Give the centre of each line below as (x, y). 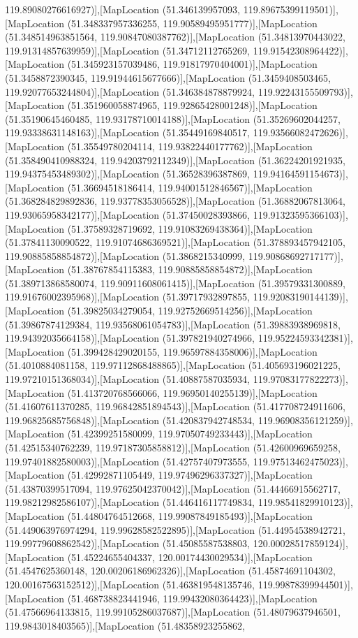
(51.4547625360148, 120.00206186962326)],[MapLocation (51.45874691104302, (170, 571)
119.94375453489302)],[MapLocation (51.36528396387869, (128, 174)
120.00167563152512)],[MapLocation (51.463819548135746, (130, 584)
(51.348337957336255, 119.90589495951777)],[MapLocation (192, 23)
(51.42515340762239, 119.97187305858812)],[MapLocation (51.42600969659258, (173, 447)
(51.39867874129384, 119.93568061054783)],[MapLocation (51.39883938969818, (173, 324)
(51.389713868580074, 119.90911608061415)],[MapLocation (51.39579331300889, (175, 283)
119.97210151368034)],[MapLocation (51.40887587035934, (128, 379)
